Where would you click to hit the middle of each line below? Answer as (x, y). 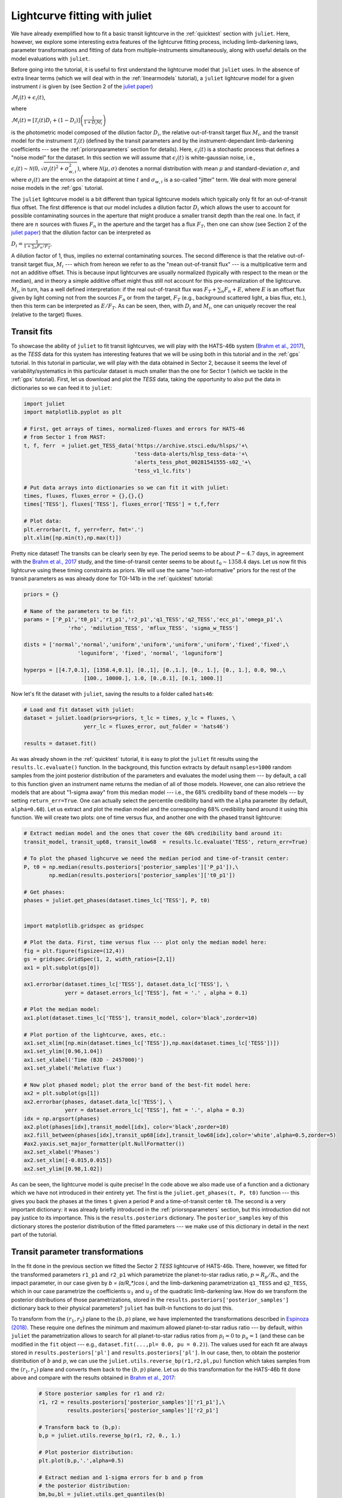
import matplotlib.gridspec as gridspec (84, 925)
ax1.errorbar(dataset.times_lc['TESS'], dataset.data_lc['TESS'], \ (126, 984)
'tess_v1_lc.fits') (163, 471)
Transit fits (32, 332)
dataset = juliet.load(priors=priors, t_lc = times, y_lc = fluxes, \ (130, 718)
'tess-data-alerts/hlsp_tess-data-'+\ (191, 454)
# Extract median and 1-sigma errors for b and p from (121, 1478)
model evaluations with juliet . (51, 58)
